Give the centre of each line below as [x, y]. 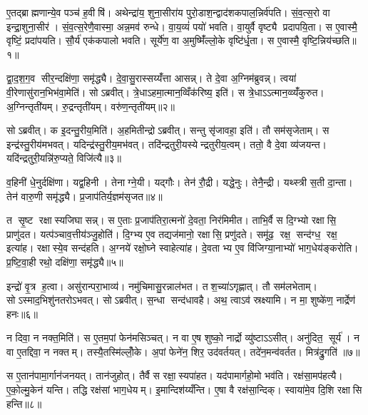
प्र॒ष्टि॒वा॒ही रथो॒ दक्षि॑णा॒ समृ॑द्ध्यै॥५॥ [65, 261]
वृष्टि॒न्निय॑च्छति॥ [329, 40]
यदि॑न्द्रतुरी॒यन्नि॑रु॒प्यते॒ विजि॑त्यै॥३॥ [64, 158]
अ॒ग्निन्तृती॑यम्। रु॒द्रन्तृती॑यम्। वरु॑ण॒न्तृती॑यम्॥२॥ [91, 106]
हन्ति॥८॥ [24, 403]
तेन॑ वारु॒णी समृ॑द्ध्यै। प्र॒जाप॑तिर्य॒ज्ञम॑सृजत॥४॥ [85, 196]
